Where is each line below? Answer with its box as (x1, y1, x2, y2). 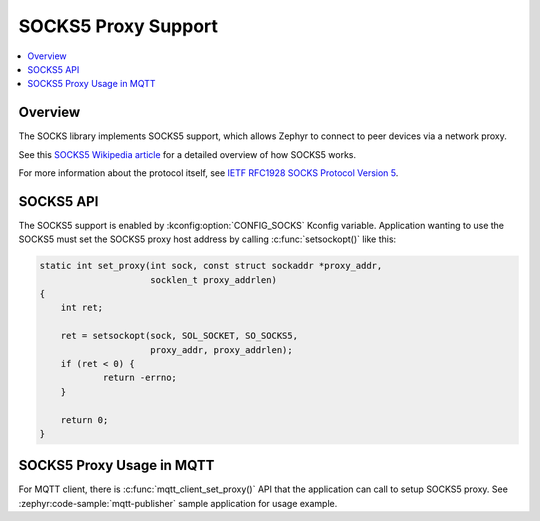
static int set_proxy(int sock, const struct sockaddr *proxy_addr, (39, 260, 383, 272)
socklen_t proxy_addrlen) (150, 274, 277, 285)
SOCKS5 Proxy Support (18, 15, 219, 37)
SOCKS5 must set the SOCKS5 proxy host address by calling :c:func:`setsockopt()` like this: (18, 233, 397, 245)
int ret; (60, 302, 104, 314)
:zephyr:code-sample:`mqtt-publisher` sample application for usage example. (18, 497, 338, 509)
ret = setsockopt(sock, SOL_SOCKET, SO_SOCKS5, (60, 330, 299, 342)
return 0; (60, 414, 109, 425)
